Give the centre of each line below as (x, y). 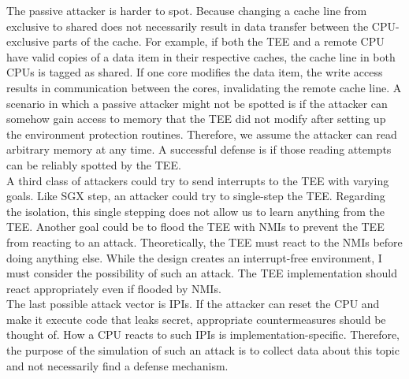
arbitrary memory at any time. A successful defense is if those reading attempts (199, 149)
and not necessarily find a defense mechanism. (117, 365)
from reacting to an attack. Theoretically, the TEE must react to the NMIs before (204, 242)
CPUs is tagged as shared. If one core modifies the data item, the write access (195, 72)
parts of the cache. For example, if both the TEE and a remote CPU (218, 41)
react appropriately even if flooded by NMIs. (114, 288)
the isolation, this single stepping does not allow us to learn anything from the (196, 211)
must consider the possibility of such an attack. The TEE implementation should (202, 273)
